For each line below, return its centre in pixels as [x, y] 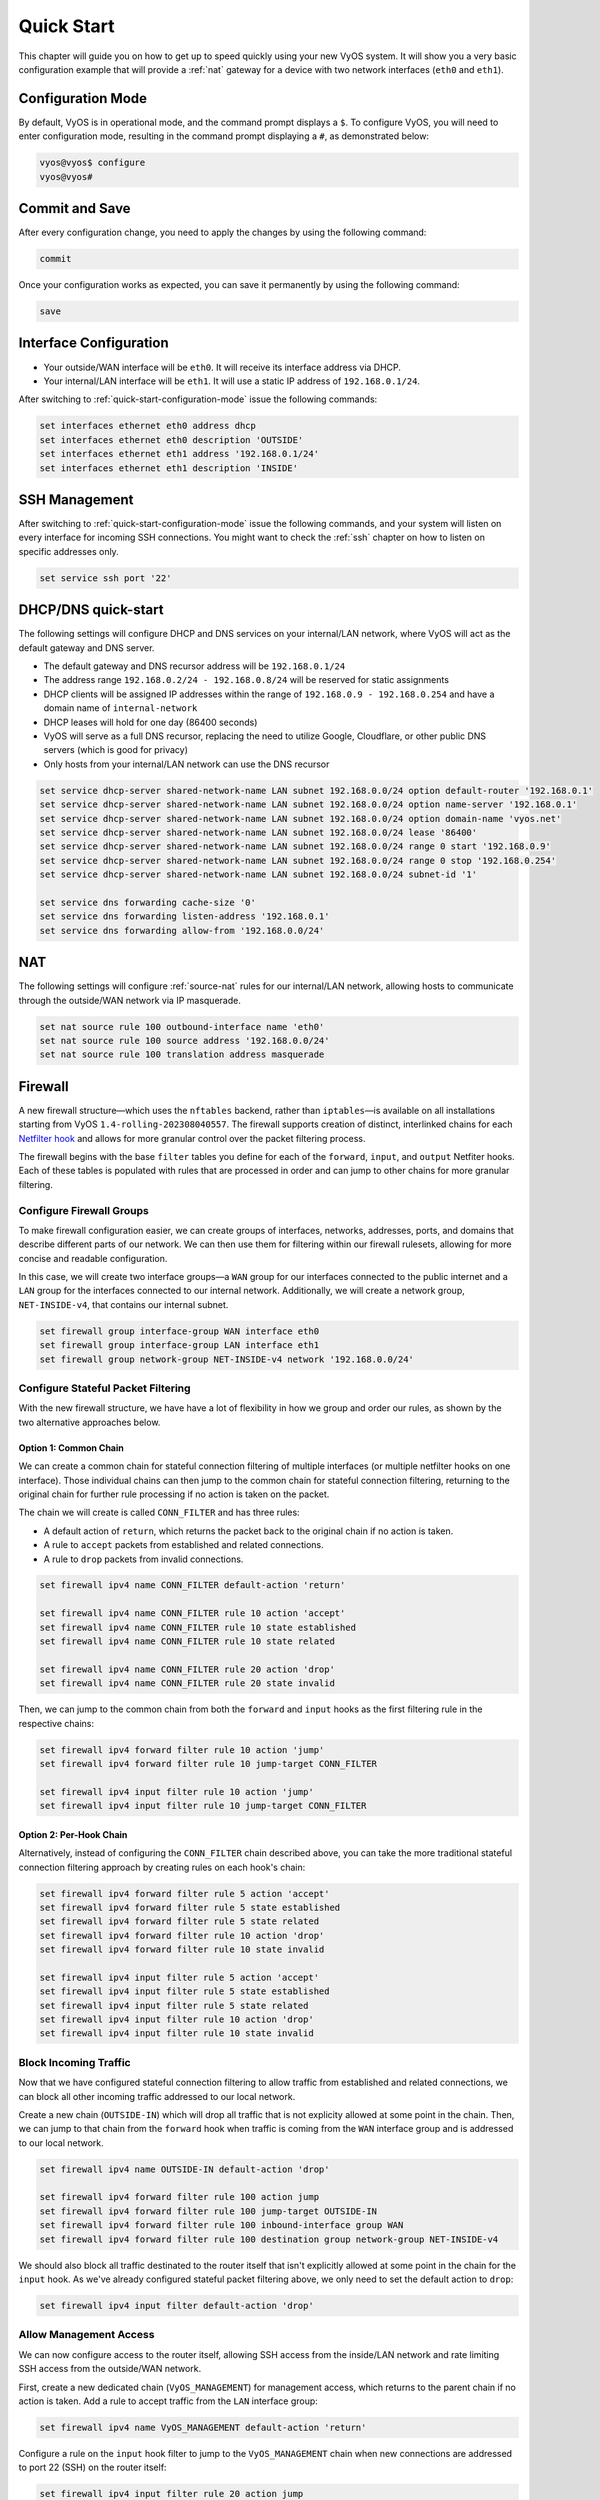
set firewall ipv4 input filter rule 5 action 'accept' [179, 1977]
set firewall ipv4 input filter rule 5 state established [184, 1991]
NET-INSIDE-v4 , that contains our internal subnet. [123, 1304]
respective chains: [56, 1723]
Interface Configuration [93, 343]
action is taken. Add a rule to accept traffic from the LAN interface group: [168, 2401]
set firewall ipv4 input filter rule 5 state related [174, 2005]
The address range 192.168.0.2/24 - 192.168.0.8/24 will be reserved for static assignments [246, 680]
